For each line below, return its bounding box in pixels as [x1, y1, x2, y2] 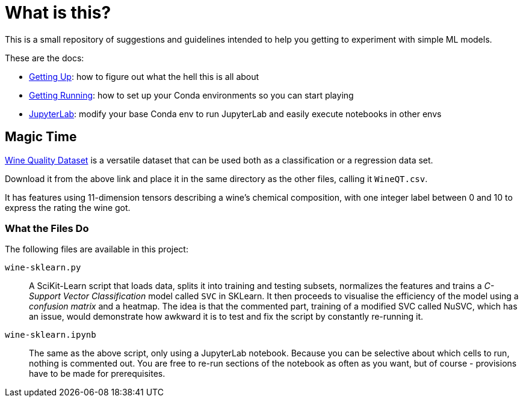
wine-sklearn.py [5, 263, 81, 273]
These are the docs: [5, 52, 84, 63]
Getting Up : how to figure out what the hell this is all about [29, 71, 259, 82]
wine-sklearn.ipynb [5, 330, 96, 340]
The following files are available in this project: [5, 244, 188, 255]
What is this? [5, 2, 111, 23]
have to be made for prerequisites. [29, 368, 166, 379]
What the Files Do [5, 222, 89, 234]
